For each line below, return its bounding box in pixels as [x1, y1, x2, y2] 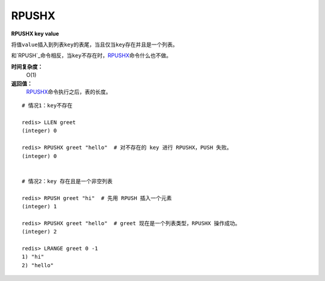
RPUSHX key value [11, 30, 60, 37]
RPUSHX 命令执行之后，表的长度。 [26, 88, 111, 95]
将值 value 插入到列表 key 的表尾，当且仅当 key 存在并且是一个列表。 [11, 41, 178, 48]
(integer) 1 [22, 203, 57, 210]
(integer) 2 [22, 228, 57, 235]
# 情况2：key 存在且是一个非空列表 [22, 178, 113, 184]
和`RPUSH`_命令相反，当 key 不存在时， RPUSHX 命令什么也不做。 [11, 52, 172, 59]
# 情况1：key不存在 [22, 102, 73, 109]
